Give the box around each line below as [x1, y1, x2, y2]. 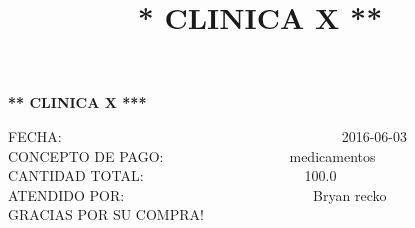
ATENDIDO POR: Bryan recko [8, 184, 387, 205]
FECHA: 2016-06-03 [8, 125, 407, 146]
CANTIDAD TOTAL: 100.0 [8, 165, 337, 186]
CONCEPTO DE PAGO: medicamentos [8, 145, 376, 166]
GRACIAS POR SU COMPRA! [8, 204, 204, 225]
